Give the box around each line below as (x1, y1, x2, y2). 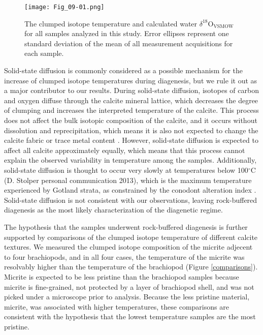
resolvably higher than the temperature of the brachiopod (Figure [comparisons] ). (4, 261, 258, 272)
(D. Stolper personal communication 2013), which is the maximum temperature (4, 174, 252, 185)
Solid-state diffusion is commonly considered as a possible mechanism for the (4, 65, 243, 76)
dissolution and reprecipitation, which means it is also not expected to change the (4, 125, 258, 135)
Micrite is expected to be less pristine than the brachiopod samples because (4, 271, 239, 282)
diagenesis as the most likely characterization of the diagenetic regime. (4, 204, 223, 215)
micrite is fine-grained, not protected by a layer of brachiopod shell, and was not (4, 281, 254, 292)
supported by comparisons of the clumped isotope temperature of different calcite (4, 231, 258, 242)
